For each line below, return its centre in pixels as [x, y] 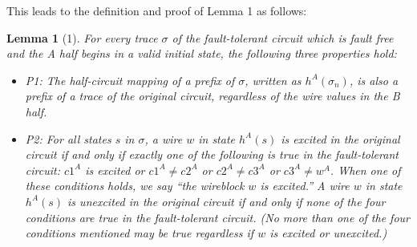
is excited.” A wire [305, 186]
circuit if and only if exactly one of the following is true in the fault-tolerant [212, 154]
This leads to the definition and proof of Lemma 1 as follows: [157, 10]
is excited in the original [340, 138]
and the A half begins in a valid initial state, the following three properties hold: [202, 53]
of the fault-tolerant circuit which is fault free [283, 37]
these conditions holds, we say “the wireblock [135, 186]
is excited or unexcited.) [328, 233]
